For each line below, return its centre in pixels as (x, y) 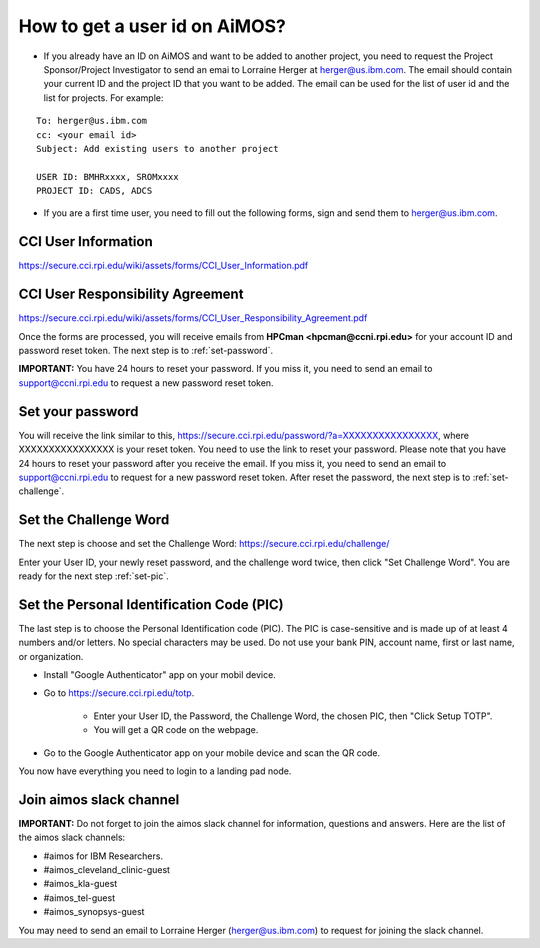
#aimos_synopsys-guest (94, 912)
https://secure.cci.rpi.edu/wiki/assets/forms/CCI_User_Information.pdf (163, 266)
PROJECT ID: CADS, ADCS (94, 191)
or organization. (51, 656)
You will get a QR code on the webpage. (176, 730)
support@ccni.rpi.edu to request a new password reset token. (146, 382)
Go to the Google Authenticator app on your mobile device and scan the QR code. (212, 752)
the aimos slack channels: (72, 837)
